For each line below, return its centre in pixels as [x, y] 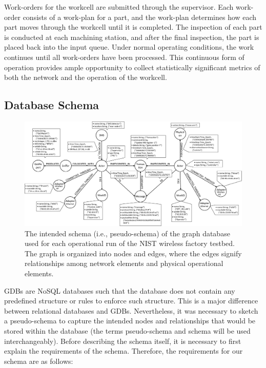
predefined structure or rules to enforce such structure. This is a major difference [131, 301]
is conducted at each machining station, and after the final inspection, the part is [132, 37]
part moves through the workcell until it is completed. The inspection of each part [133, 27]
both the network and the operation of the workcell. [86, 77]
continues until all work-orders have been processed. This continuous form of [124, 57]
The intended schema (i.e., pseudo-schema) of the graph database [127, 233]
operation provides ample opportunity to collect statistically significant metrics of [132, 67]
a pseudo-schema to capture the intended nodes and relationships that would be [130, 321]
